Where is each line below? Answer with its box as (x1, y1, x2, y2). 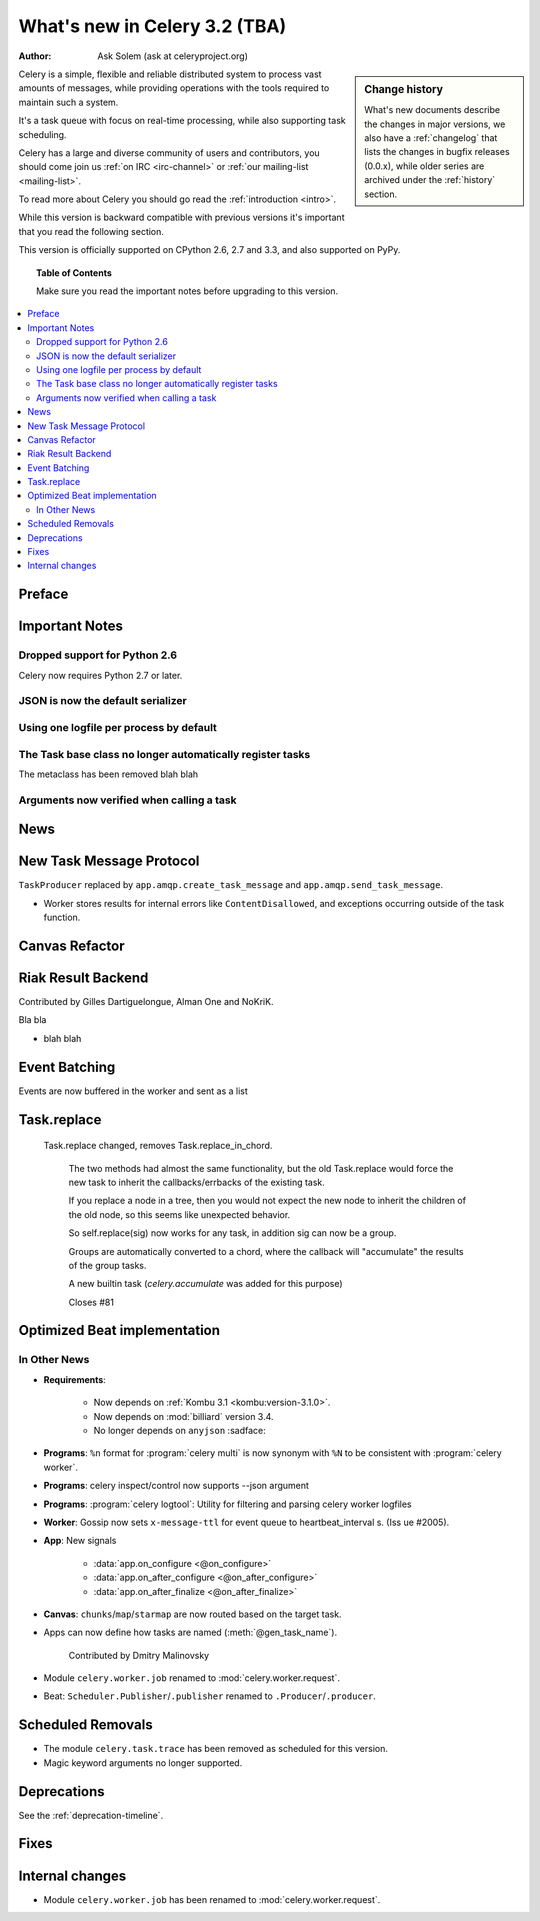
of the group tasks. (68, 1259, 147, 1271)
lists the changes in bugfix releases (364, 146, 510, 158)
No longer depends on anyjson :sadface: (93, 1425, 266, 1436)
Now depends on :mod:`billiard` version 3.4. (93, 1410, 274, 1422)
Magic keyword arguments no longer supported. (43, 1756, 243, 1769)
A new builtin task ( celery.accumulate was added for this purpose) (68, 1278, 344, 1290)
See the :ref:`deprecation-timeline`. (18, 1809, 164, 1821)
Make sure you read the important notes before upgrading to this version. (36, 285, 339, 297)
